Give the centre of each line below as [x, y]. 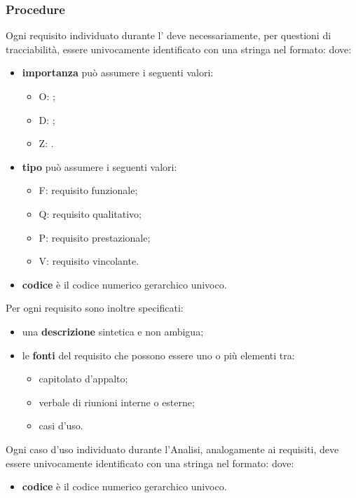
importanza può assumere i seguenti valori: [118, 72]
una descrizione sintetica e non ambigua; [113, 331]
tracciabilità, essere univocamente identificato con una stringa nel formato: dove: [179, 49]
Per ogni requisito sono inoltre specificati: [95, 308]
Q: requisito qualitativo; [90, 213]
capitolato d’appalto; [83, 379]
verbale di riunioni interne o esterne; [117, 402]
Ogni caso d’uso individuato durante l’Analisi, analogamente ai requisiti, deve [172, 449]
